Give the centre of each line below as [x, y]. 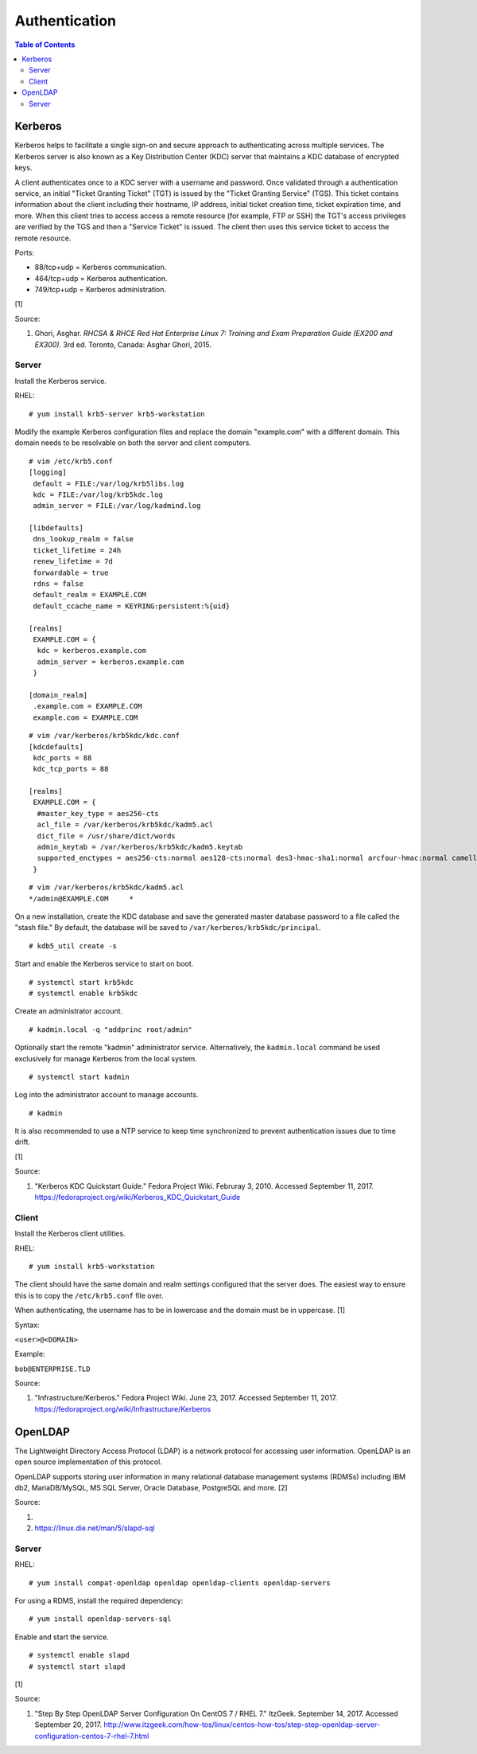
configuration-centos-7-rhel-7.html [92, 1736]
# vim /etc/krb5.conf [71, 461]
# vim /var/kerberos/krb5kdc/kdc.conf [105, 736]
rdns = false [58, 584]
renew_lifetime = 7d [73, 562]
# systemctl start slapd [77, 1666]
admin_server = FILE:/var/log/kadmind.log [117, 506]
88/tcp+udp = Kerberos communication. [101, 268]
